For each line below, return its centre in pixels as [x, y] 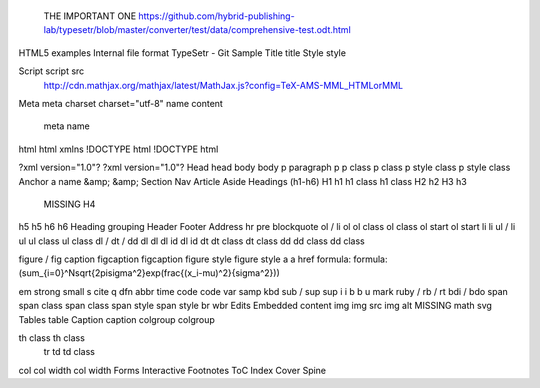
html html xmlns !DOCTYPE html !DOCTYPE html [118, 149]
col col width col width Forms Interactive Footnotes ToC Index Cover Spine [172, 370]
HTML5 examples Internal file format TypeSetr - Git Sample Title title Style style [182, 52]
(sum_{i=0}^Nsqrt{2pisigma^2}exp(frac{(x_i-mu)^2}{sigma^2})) [149, 273]
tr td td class [69, 352]
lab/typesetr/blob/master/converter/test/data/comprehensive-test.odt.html [197, 30]
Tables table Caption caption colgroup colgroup [116, 319]
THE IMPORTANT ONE [90, 16]
